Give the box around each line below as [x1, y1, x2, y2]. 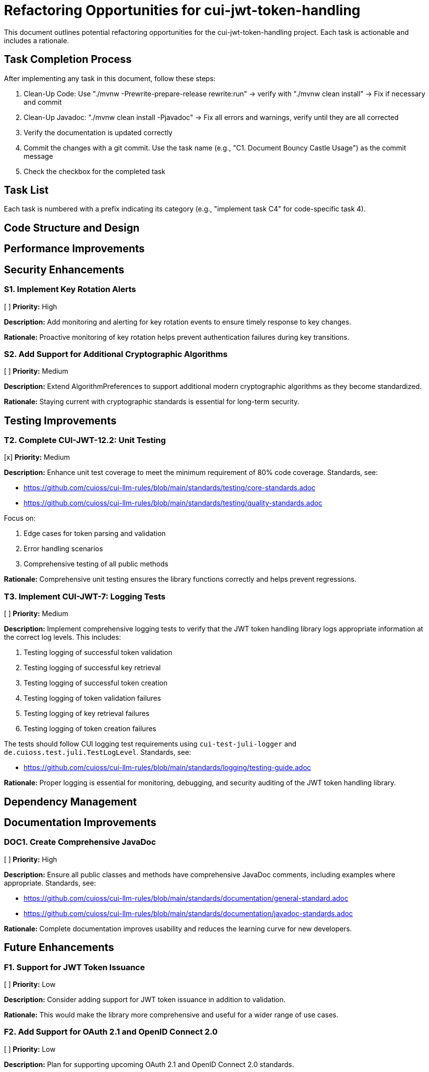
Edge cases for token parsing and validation [24, 529, 166, 538]
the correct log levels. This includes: [4, 633, 121, 642]
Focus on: [4, 514, 36, 523]
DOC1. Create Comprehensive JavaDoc [4, 837, 156, 847]
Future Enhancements [4, 941, 114, 954]
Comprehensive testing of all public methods [24, 560, 169, 568]
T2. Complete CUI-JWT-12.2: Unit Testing [4, 435, 166, 446]
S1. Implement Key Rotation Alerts [4, 284, 136, 295]
